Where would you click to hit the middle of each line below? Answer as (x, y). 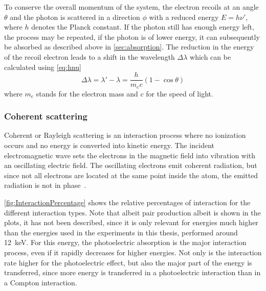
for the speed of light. (180, 93)
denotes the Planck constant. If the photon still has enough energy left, (143, 27)
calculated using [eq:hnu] (43, 67)
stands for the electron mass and (87, 93)
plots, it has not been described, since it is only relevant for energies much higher (131, 222)
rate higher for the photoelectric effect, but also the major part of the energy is (128, 262)
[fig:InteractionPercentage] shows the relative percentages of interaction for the (127, 202)
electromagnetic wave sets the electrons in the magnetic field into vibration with (130, 155)
